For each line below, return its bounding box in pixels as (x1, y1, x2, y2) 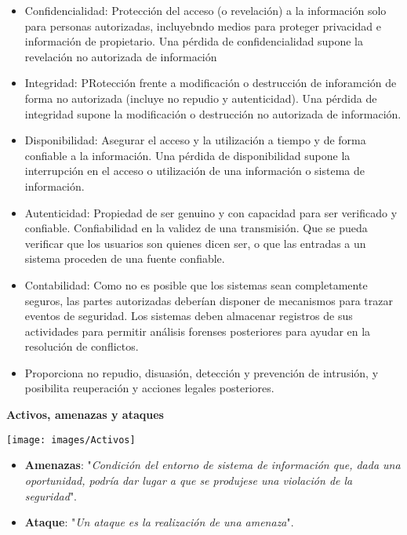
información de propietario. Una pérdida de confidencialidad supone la (24, 33, 363, 49)
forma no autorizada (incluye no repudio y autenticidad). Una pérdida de (24, 89, 377, 106)
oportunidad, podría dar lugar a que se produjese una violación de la (24, 471, 353, 488)
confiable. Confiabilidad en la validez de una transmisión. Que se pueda (24, 220, 368, 236)
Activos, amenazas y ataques (6, 406, 164, 423)
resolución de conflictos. (24, 338, 139, 355)
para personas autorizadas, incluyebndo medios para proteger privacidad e (24, 17, 381, 34)
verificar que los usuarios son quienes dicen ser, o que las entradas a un (24, 235, 366, 251)
